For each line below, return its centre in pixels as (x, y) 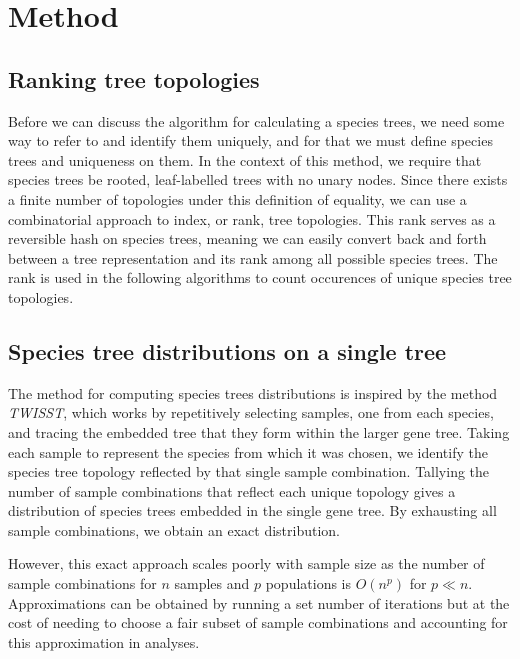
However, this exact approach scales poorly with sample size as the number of (246, 563)
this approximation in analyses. (104, 641)
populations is (308, 583)
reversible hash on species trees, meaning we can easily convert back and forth (247, 238)
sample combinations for (82, 583)
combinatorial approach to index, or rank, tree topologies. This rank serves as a (252, 218)
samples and (212, 583)
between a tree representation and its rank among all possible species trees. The (253, 257)
